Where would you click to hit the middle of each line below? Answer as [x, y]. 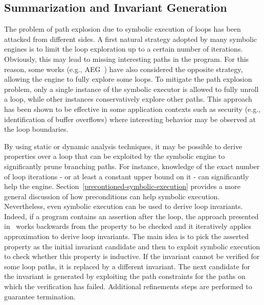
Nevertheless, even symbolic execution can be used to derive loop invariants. [124, 206]
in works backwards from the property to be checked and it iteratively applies [128, 226]
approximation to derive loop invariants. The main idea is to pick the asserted [127, 236]
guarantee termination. [40, 296]
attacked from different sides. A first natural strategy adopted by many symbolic [131, 39]
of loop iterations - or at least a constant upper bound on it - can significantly [127, 176]
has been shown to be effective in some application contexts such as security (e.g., [133, 109]
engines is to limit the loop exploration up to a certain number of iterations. [124, 49]
